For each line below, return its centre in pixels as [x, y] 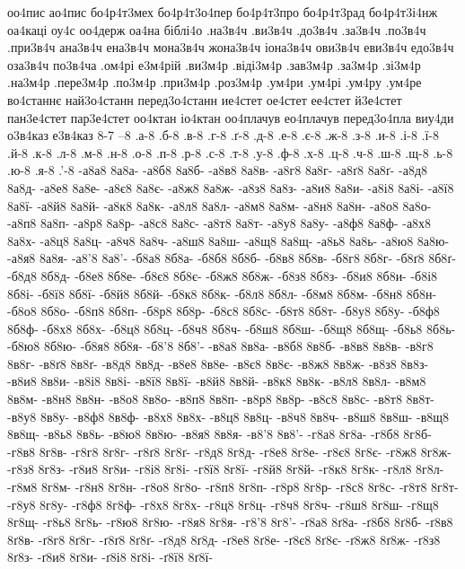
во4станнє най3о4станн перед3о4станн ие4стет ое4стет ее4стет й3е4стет [205, 99]
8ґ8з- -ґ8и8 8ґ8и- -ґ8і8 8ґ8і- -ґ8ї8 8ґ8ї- [110, 557]
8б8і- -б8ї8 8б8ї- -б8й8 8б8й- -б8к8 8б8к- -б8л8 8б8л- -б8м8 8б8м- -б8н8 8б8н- [222, 293]
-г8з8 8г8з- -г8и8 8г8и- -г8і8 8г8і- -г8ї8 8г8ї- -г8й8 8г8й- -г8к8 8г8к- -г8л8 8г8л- [226, 469]
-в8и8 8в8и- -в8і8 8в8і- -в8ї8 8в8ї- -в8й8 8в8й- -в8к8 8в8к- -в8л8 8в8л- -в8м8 [217, 381]
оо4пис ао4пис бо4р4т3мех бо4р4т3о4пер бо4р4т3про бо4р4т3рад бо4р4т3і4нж [223, 12]
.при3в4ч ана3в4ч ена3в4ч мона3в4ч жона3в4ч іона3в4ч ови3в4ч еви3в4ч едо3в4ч [231, 47]
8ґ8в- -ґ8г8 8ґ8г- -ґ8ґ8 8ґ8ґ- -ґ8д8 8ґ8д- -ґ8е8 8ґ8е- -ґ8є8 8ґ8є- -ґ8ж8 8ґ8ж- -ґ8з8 [224, 539]
